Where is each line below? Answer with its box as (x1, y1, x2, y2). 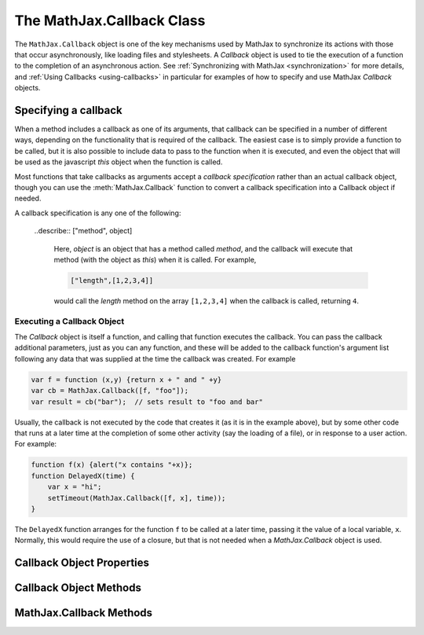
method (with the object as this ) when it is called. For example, (53, 255, 257, 264)
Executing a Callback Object (14, 315, 125, 326)
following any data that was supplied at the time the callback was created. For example (14, 354, 296, 363)
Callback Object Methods (14, 582, 141, 595)
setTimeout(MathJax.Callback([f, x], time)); (47, 494, 226, 502)
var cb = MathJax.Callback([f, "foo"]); (31, 386, 188, 395)
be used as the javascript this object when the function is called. (14, 157, 223, 167)
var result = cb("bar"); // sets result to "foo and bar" (31, 397, 263, 406)
